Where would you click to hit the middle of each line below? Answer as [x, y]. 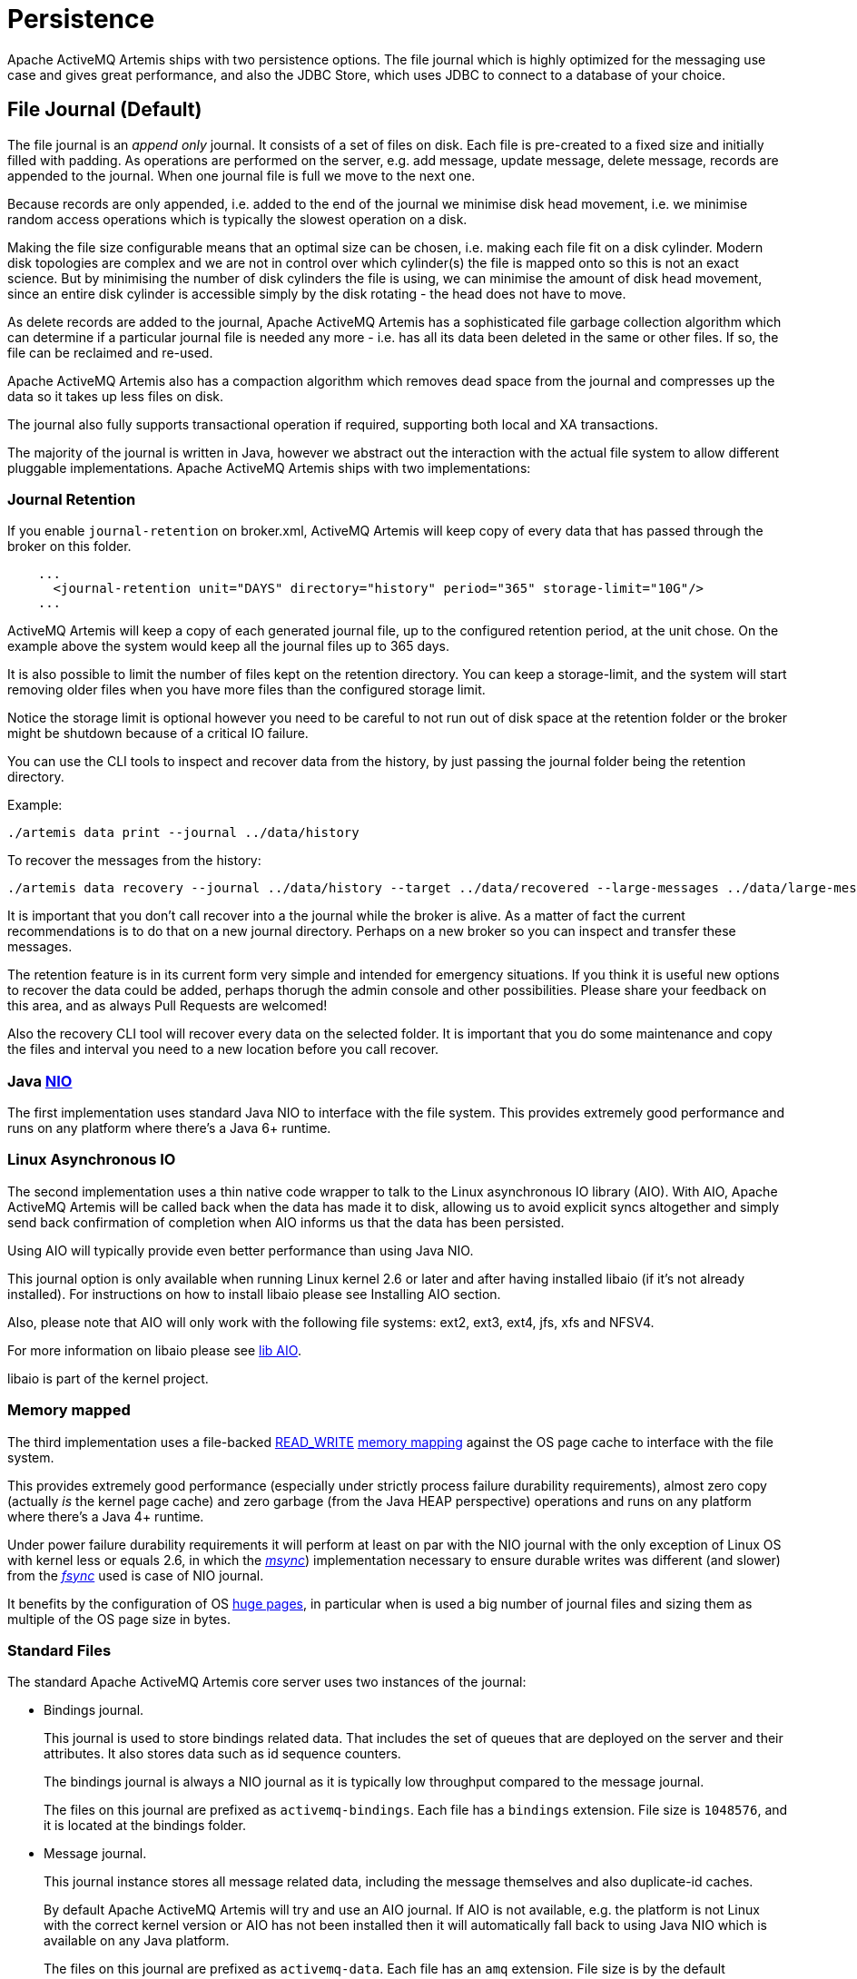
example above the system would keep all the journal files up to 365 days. [228, 646]
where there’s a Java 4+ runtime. [106, 1516]
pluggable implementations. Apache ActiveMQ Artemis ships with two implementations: [269, 468]
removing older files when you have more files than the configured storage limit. [246, 690]
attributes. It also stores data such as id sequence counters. [222, 1754]
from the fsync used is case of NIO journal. [136, 1575]
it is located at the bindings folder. [145, 1826]
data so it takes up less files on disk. [116, 396]
